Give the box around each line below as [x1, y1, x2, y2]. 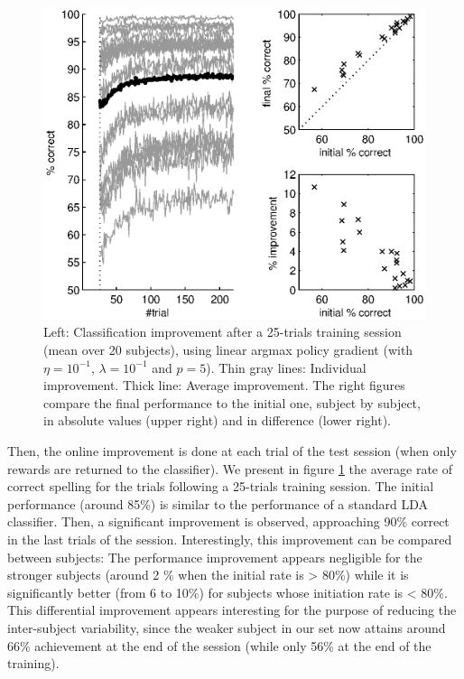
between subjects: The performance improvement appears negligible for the [7, 547, 422, 566]
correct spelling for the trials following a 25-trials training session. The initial [7, 477, 434, 496]
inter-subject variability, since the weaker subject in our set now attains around [7, 618, 446, 637]
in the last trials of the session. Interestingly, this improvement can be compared [7, 529, 452, 548]
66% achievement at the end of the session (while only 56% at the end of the [7, 636, 432, 655]
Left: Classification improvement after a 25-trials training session [43, 322, 402, 341]
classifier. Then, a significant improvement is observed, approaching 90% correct [7, 512, 450, 531]
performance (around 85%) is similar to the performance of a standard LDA [7, 494, 429, 513]
